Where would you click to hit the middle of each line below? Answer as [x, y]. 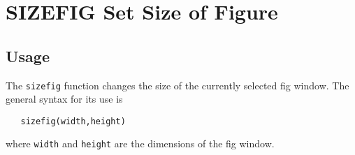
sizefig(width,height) [73, 121]
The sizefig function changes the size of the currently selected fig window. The [177, 85]
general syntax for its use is [64, 99]
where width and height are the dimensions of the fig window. [140, 143]
